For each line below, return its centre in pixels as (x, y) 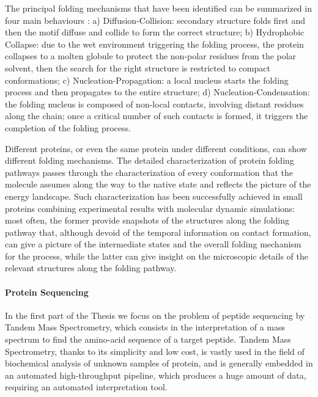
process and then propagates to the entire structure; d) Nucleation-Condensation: (157, 92)
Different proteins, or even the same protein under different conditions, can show (156, 148)
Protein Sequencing (47, 292)
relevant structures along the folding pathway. (91, 268)
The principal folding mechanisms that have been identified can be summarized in (158, 8)
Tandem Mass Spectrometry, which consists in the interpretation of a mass (145, 327)
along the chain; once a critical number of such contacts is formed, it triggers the (157, 116)
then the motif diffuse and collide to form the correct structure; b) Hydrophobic (155, 32)
